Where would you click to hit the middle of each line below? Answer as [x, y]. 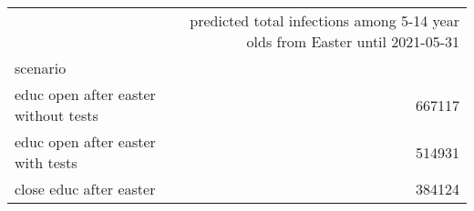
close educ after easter [85, 189]
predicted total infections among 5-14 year [325, 20]
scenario [41, 68]
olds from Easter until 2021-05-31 [353, 41]
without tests [57, 115]
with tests [46, 162]
